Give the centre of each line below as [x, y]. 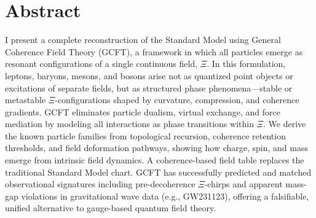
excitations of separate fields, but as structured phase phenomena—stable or [149, 88]
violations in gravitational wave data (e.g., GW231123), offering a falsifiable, [165, 196]
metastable [26, 100]
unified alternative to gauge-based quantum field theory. [111, 208]
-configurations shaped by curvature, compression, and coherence [177, 100]
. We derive [285, 124]
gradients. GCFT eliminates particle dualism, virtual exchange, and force [143, 111]
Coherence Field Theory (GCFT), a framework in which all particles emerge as [154, 51]
